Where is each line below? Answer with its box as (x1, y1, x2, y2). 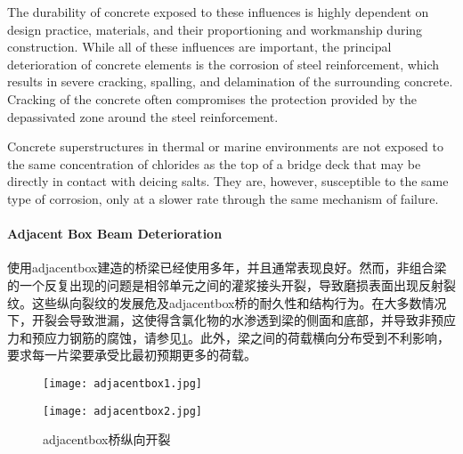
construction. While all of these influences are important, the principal (7, 37, 392, 56)
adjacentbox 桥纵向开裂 (43, 430, 171, 449)
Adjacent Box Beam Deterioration (7, 224, 223, 243)
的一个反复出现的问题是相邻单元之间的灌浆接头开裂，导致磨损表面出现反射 (7, 275, 443, 294)
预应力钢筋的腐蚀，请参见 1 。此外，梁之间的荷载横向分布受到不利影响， (31, 328, 450, 346)
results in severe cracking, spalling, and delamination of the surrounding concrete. (7, 72, 453, 91)
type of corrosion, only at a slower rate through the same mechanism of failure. (7, 189, 439, 207)
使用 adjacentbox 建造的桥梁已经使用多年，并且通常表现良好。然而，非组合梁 (7, 258, 447, 277)
